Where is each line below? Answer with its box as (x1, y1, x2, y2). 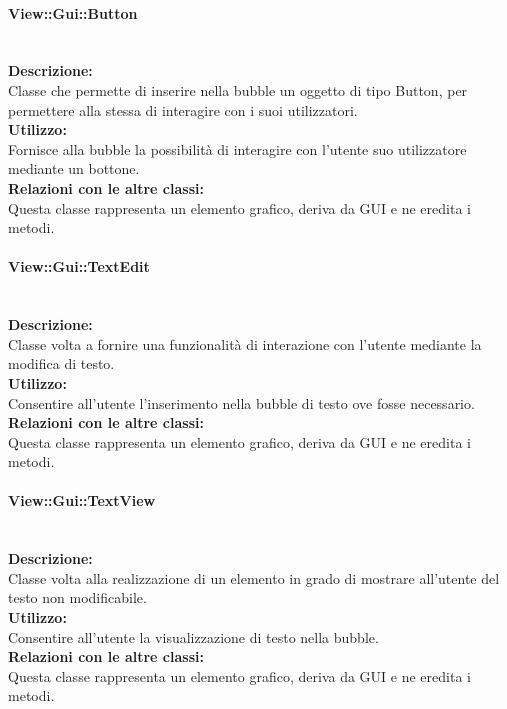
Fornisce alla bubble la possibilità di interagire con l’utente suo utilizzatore (8, 138, 467, 159)
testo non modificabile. (8, 587, 147, 608)
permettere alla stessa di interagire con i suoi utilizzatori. (8, 99, 358, 120)
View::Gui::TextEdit (8, 256, 150, 277)
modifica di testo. (8, 353, 115, 374)
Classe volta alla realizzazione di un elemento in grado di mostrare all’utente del (8, 567, 500, 588)
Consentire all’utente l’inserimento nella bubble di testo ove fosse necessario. (8, 392, 475, 413)
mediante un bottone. (8, 158, 140, 179)
